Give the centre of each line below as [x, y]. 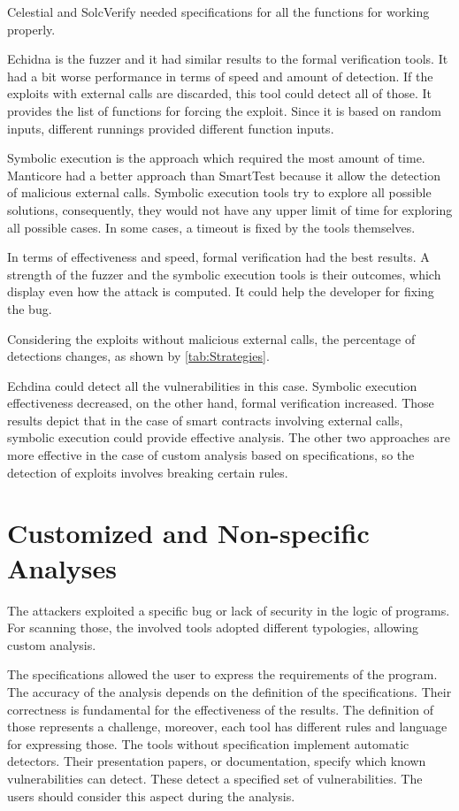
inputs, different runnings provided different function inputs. [171, 128]
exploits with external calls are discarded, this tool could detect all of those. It [219, 93]
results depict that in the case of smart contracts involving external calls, [205, 420]
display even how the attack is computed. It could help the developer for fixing [221, 291]
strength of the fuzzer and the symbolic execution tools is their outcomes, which [224, 274]
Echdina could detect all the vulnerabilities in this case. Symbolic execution [212, 385]
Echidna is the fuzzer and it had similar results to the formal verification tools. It [228, 59]
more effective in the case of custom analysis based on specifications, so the [211, 455]
